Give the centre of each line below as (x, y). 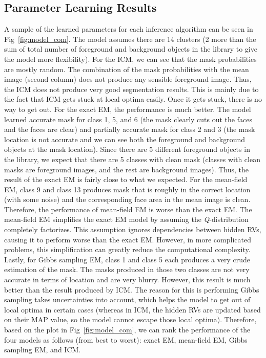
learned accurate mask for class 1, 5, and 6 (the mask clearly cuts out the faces (128, 119)
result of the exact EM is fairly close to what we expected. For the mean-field (126, 179)
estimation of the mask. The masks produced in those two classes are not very (127, 269)
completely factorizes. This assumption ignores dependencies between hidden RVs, (133, 229)
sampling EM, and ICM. (43, 350)
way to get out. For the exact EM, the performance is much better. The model (128, 109)
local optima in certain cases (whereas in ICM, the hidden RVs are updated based (132, 309)
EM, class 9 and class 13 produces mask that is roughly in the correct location (127, 189)
